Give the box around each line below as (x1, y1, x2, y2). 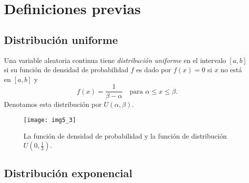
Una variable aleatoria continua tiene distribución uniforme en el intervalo (4, 55, 226, 65)
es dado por (136, 64, 171, 75)
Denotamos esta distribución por (4, 99, 102, 109)
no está (220, 64, 242, 75)
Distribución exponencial (4, 165, 133, 180)
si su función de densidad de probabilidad (4, 64, 129, 75)
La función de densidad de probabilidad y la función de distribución (23, 130, 227, 141)
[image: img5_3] (23, 117, 76, 124)
